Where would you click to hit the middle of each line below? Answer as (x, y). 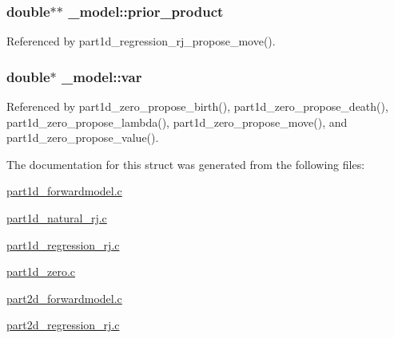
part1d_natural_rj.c (57, 218)
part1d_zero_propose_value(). (83, 138)
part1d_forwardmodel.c (64, 191)
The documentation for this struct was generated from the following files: (186, 164)
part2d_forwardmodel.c (64, 298)
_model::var (102, 76)
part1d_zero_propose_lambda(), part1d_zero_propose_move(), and (177, 122)
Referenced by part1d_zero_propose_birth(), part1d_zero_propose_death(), (197, 106)
